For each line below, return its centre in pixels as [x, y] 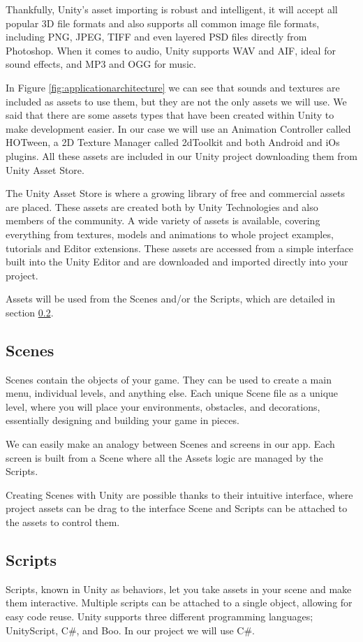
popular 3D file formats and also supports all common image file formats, [163, 23]
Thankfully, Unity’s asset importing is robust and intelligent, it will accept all [172, 9]
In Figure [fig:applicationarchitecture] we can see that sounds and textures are [173, 87]
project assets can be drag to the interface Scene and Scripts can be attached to [177, 508]
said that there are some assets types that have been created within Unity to [170, 115]
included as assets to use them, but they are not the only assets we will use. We [176, 101]
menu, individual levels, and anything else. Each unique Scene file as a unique [172, 393]
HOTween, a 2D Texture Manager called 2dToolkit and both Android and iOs [173, 142]
